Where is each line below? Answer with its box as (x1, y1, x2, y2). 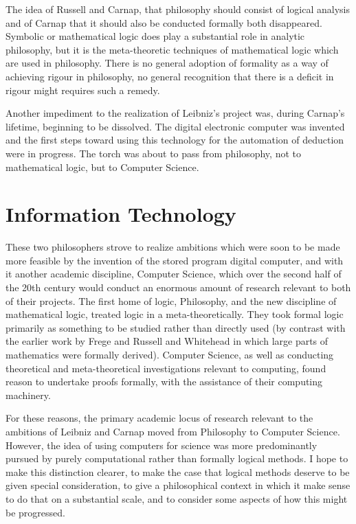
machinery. (5, 387, 51, 402)
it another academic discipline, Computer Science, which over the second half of (5, 266, 342, 281)
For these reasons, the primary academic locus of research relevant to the (5, 411, 313, 425)
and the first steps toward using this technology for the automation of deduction (5, 133, 344, 147)
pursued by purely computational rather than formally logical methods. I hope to (5, 451, 348, 466)
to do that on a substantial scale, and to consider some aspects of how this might (5, 491, 348, 505)
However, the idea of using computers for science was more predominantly (5, 437, 318, 452)
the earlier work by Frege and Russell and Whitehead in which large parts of (5, 334, 329, 348)
